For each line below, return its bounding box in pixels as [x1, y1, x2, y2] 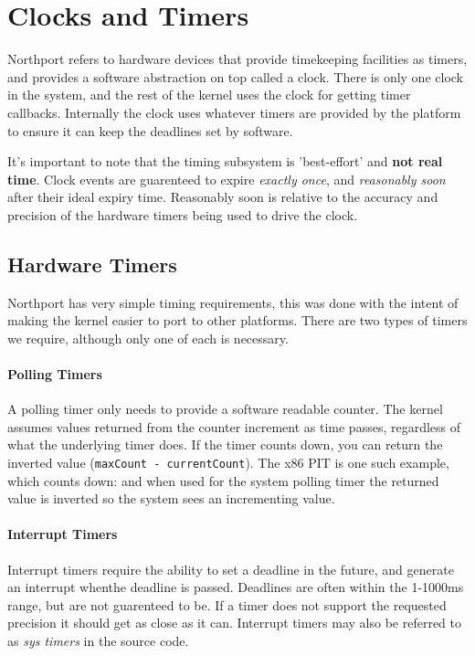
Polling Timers [7, 365, 102, 384]
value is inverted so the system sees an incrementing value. [7, 489, 335, 508]
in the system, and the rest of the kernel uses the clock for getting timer [7, 85, 411, 104]
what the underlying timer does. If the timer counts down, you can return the [7, 435, 443, 454]
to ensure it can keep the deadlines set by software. [7, 121, 293, 140]
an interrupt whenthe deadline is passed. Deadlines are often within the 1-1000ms [7, 577, 464, 597]
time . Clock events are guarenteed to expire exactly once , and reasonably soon [7, 169, 446, 188]
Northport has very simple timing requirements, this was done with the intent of [7, 292, 459, 312]
